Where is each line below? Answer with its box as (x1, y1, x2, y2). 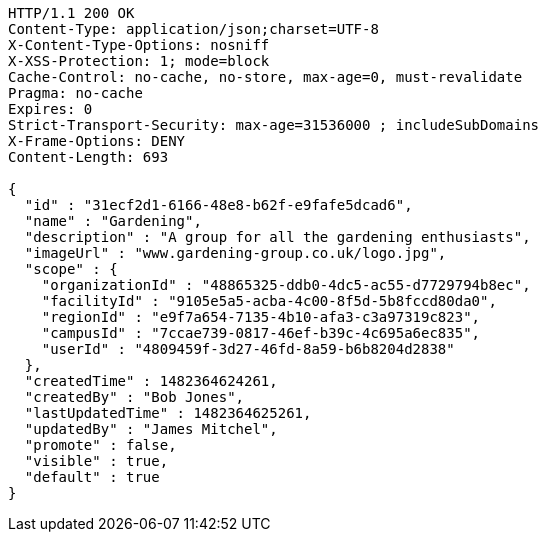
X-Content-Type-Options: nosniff (8, 37, 270, 53)
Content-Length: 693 (8, 149, 169, 165)
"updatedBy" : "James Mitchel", (24, 421, 278, 437)
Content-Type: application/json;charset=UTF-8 (8, 21, 379, 37)
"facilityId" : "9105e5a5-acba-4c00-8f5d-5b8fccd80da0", (41, 293, 497, 309)
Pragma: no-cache (8, 85, 143, 101)
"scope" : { (24, 261, 118, 277)
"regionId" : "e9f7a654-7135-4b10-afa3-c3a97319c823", (41, 309, 481, 325)
